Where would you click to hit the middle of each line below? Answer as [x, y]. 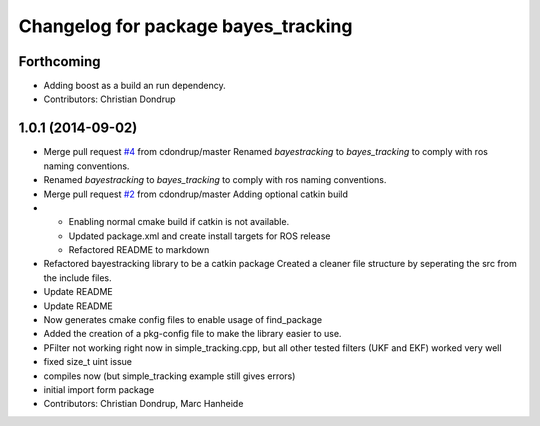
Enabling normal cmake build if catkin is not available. [179, 222]
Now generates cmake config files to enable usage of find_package [183, 320]
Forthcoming [59, 61]
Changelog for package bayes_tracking [185, 26]
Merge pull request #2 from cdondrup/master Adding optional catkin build [196, 194]
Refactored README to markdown [139, 250]
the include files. [77, 277]
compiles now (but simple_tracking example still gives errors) [169, 376]
